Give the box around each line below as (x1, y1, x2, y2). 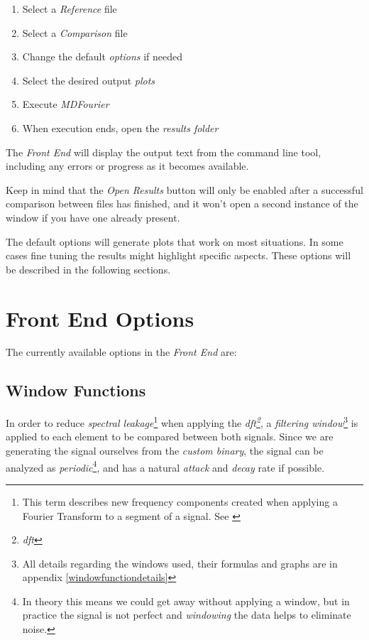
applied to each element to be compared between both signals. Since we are (6, 429, 334, 444)
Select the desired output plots (22, 72, 155, 87)
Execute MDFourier (22, 97, 109, 112)
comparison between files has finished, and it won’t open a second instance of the (6, 196, 358, 211)
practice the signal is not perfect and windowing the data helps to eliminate (22, 607, 351, 622)
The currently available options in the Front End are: (6, 345, 237, 359)
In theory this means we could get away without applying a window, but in (22, 593, 350, 608)
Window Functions (6, 379, 146, 401)
